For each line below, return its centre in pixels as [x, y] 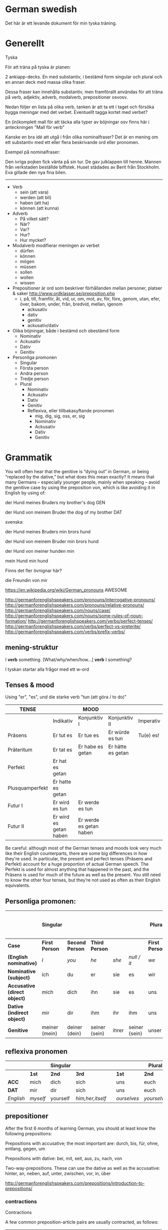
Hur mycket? [33, 240]
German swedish [41, 9]
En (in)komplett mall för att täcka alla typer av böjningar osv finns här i [77, 122]
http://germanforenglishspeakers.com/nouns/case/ [58, 610]
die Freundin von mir [26, 580]
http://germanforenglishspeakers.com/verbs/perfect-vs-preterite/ [73, 626]
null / [134, 957]
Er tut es [62, 735]
